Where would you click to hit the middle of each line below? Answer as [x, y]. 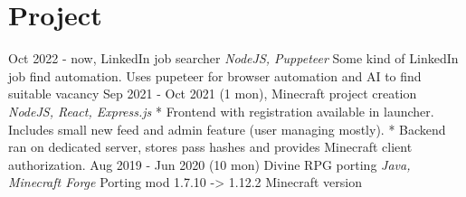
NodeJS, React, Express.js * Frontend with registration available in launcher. [221, 111]
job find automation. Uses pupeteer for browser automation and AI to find [215, 75]
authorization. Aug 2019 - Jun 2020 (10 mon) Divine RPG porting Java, [209, 164]
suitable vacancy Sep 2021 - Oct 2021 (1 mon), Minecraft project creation [213, 94]
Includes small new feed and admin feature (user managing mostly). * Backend [227, 129]
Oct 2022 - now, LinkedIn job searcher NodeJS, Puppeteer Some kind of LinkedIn [233, 58]
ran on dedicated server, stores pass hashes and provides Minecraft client [210, 147]
